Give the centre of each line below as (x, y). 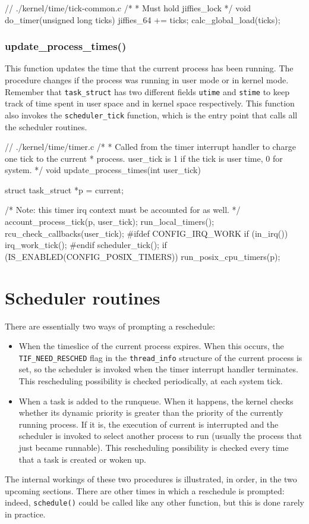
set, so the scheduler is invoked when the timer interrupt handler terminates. (158, 369)
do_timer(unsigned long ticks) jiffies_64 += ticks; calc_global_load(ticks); (143, 19)
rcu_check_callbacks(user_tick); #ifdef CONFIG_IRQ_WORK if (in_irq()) (146, 233)
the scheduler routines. (46, 126)
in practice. (25, 514)
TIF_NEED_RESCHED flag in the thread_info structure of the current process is (160, 357)
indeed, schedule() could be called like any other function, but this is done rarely (154, 502)
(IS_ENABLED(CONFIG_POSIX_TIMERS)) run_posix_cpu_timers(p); (143, 256)
